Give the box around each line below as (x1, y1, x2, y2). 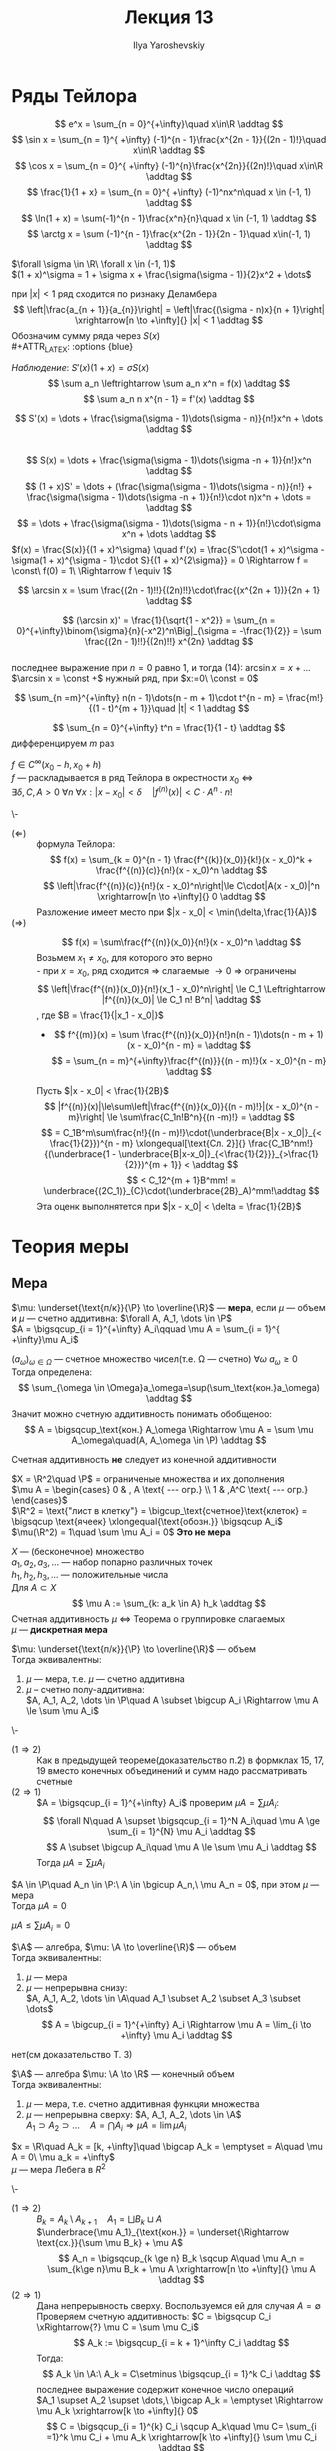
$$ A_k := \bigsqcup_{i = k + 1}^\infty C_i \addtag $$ (73, 2336, 290, 2348)
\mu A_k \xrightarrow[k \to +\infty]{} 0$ (36, 2404, 199, 2416)
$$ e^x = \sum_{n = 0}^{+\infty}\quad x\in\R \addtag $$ (54, 117, 284, 130)
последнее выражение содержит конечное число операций (36, 2383, 294, 2395)
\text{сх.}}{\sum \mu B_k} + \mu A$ (36, 2236, 184, 2248)
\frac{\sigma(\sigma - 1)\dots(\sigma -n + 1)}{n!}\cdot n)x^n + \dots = (26, 491, 312, 503)
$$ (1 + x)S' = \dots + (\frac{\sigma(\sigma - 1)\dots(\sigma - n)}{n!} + (24, 481, 314, 493)
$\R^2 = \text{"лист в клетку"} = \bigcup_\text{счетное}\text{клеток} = (11, 1504, 308, 1516)
